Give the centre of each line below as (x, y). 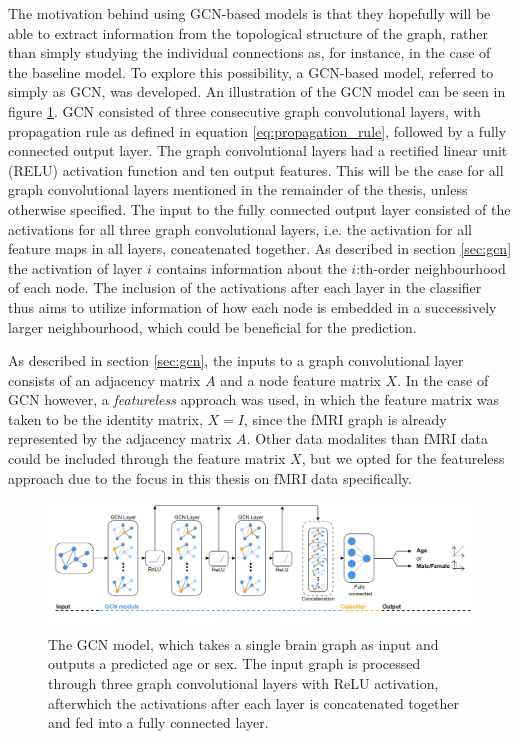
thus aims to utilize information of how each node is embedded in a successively (252, 306)
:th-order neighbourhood (431, 267)
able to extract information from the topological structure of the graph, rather (248, 32)
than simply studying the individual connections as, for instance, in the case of (249, 52)
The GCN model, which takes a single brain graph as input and (243, 643)
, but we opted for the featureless (403, 458)
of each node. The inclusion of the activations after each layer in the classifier (245, 287)
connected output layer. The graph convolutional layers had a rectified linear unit (258, 150)
